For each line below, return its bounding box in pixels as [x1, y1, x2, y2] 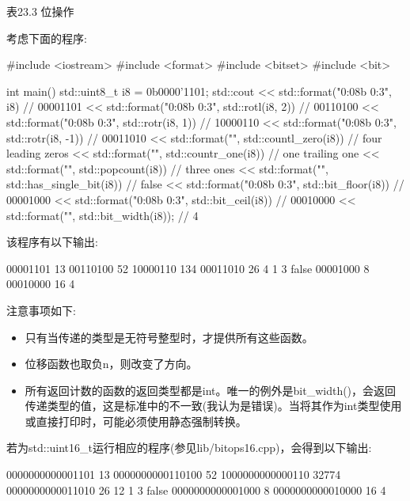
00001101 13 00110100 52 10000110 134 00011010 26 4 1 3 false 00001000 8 [6, 260, 370, 276]
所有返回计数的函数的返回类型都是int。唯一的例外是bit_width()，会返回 [25, 381, 397, 398]
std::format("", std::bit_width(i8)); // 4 [6, 207, 199, 223]
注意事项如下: [6, 302, 76, 318]
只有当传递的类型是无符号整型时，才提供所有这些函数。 [25, 328, 313, 345]
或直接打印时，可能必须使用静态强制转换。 [25, 412, 247, 429]
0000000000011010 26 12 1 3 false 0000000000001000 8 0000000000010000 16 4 [6, 481, 386, 498]
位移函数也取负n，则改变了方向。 [25, 355, 198, 372]
